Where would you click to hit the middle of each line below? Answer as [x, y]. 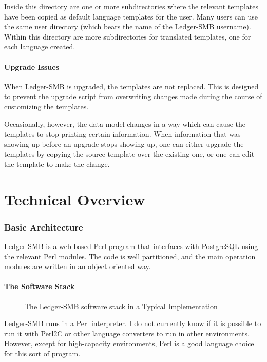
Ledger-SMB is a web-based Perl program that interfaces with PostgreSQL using [131, 246]
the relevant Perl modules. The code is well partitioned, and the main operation [130, 256]
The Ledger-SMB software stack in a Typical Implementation [121, 306]
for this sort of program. [42, 354]
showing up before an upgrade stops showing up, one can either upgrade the [124, 144]
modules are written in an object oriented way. [78, 266]
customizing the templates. [46, 106]
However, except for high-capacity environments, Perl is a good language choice [129, 343]
